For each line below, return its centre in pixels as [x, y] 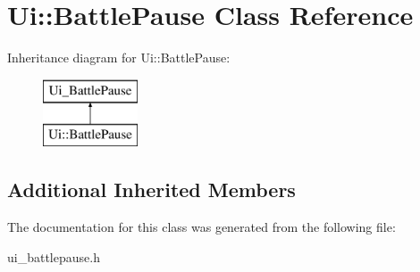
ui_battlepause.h [54, 256]
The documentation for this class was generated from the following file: [202, 227]
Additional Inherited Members [151, 190]
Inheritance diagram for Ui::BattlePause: [119, 58]
